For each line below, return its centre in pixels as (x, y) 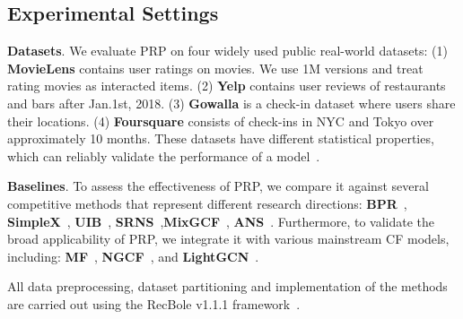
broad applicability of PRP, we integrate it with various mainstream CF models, (228, 239)
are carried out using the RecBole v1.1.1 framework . (154, 303)
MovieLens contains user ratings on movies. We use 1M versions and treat (215, 68)
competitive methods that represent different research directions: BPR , (207, 203)
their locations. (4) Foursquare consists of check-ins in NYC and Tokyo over (221, 121)
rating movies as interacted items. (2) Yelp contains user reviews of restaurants (227, 86)
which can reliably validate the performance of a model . (164, 155)
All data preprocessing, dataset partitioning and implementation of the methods (227, 286)
